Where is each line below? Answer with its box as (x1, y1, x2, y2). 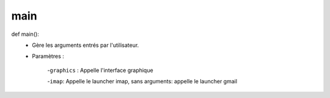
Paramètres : (32, 52, 64, 60)
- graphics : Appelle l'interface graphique (47, 66, 153, 74)
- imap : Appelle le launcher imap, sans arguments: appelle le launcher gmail (47, 78, 238, 85)
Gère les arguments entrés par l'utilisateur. (32, 41, 139, 49)
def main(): (11, 30, 39, 38)
